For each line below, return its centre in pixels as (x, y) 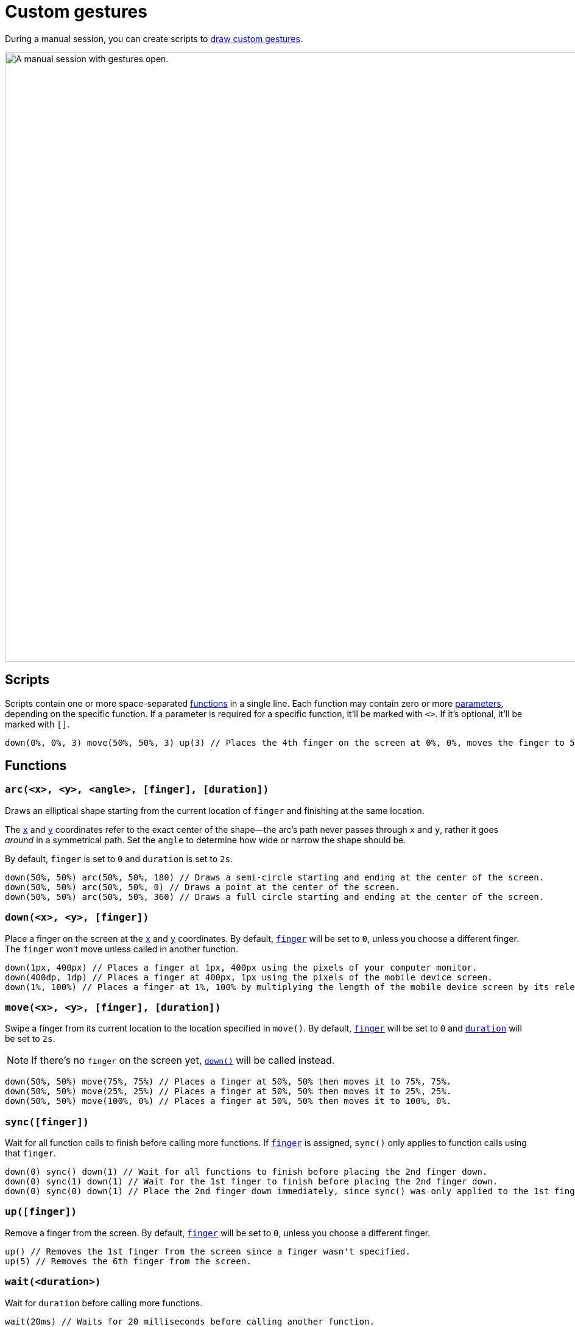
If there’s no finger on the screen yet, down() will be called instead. (183, 1060)
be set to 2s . (30, 1039)
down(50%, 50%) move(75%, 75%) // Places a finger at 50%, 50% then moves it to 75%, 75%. (228, 1082)
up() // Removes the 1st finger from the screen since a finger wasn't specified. (208, 1251)
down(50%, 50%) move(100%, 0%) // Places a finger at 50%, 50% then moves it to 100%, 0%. (228, 1101)
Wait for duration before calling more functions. (104, 1303)
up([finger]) (41, 1212)
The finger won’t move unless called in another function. (122, 949)
